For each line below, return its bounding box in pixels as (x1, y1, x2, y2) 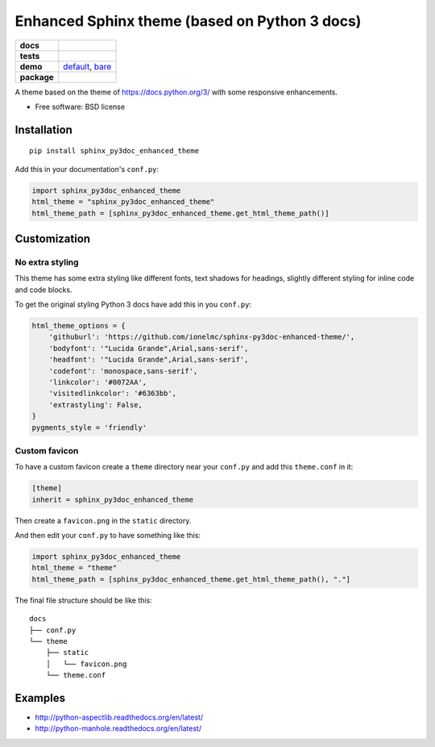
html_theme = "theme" (31, 563, 118, 573)
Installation (14, 123, 72, 136)
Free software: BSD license (35, 102, 125, 111)
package (19, 71, 54, 82)
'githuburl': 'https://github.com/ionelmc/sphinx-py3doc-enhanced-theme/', (48, 332, 355, 342)
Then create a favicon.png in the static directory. (14, 515, 192, 525)
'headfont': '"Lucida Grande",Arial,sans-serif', (48, 355, 249, 365)
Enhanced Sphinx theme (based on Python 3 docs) (14, 12, 362, 30)
